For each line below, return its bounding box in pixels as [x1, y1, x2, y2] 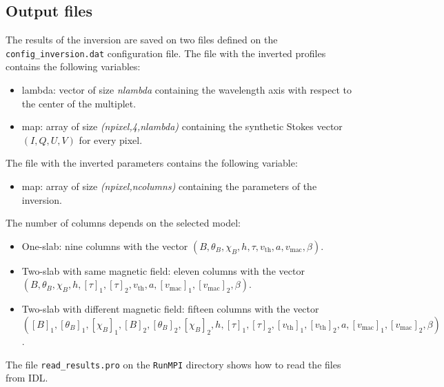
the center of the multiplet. [21, 96, 137, 110]
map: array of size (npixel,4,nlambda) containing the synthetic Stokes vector [21, 119, 343, 134]
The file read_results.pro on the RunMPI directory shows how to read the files [6, 357, 341, 371]
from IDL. [6, 370, 48, 385]
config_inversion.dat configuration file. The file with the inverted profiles [6, 45, 326, 60]
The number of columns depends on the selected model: [6, 216, 241, 230]
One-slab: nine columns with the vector [21, 238, 188, 253]
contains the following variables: [6, 59, 141, 74]
